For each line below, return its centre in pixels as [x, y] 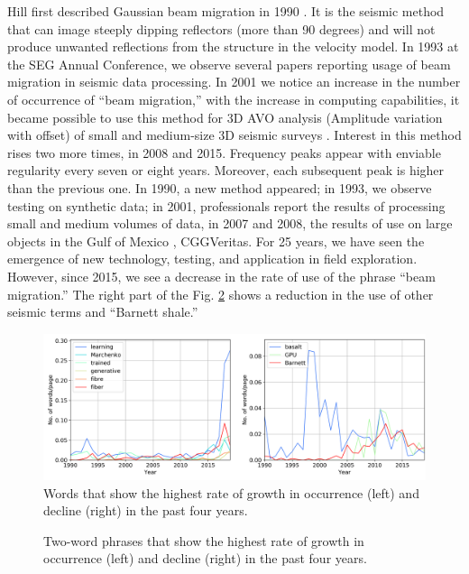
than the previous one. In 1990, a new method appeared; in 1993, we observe [220, 187]
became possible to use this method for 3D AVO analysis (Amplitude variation [225, 117]
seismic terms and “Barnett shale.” [103, 312]
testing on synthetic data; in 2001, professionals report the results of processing [226, 205]
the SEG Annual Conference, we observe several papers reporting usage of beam [229, 64]
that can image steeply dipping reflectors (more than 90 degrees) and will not [221, 28]
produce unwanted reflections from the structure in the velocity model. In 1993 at [233, 46]
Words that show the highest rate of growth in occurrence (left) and [231, 492]
